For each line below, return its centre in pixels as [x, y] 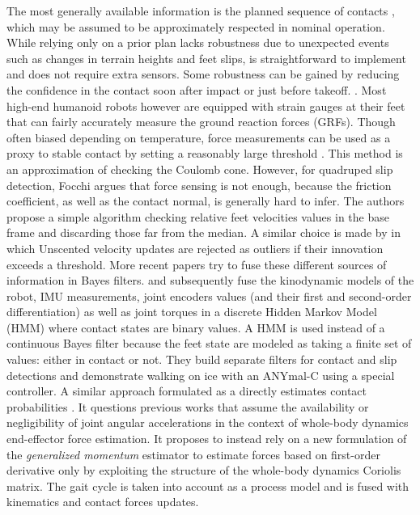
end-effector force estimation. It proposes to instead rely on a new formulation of [207, 439]
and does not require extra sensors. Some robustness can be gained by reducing [203, 74]
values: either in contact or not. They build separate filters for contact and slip [202, 359]
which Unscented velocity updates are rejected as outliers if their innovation [195, 248]
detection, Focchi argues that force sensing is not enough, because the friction [199, 185]
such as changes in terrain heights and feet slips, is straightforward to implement [206, 58]
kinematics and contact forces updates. [103, 502]
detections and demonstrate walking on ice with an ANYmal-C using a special [201, 375]
